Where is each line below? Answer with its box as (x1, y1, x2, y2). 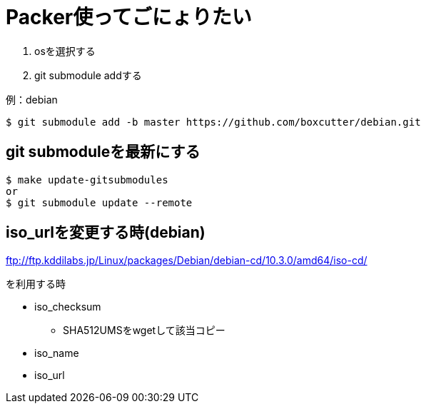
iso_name (34, 347, 79, 360)
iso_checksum (34, 301, 101, 313)
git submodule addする (34, 69, 142, 81)
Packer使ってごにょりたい (6, 5, 252, 29)
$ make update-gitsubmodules (6, 173, 168, 186)
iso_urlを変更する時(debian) (6, 223, 206, 242)
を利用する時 (6, 278, 66, 291)
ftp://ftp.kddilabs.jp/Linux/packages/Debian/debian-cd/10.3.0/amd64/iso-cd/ (6, 254, 367, 267)
